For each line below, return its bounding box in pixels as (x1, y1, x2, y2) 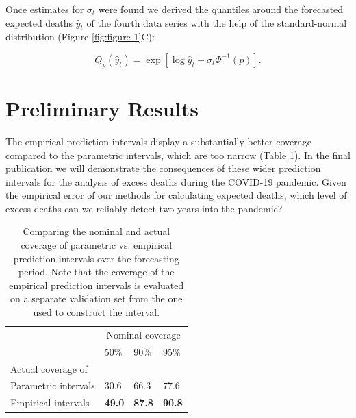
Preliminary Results (5, 94, 199, 122)
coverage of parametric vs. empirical (21, 238, 173, 252)
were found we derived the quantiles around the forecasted (98, 2, 344, 16)
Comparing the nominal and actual (23, 224, 170, 238)
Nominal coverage (106, 327, 181, 341)
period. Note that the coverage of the (18, 265, 175, 279)
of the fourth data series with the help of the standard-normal (86, 15, 347, 29)
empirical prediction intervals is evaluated (9, 278, 184, 292)
